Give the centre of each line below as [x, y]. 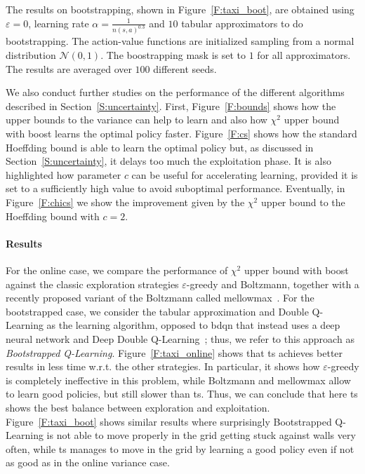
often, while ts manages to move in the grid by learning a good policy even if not [180, 448]
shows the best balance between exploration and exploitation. [138, 407]
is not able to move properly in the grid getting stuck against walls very [201, 435]
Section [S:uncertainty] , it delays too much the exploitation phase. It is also [168, 161]
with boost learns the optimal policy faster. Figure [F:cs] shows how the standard [181, 134]
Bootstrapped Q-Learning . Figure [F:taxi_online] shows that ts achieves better [174, 352]
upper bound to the [303, 202]
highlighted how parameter [64, 174]
